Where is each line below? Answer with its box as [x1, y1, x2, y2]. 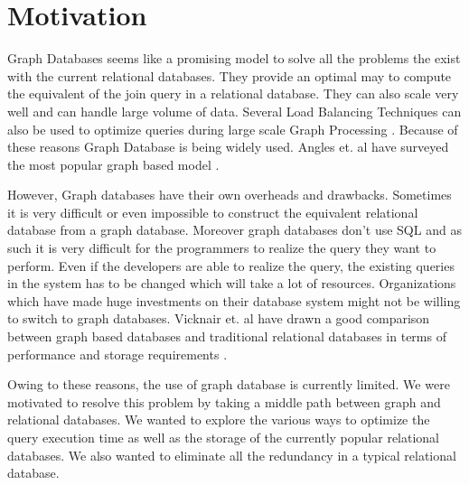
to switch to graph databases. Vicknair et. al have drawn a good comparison [7, 309, 430, 328]
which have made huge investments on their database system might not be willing [7, 291, 461, 310]
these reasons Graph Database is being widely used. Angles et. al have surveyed [7, 137, 449, 156]
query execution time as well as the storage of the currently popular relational [7, 428, 440, 446]
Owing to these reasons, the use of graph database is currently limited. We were [7, 375, 450, 394]
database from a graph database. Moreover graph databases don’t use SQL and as [7, 220, 462, 239]
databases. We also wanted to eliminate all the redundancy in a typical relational [7, 445, 456, 464]
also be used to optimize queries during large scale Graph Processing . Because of [7, 119, 458, 138]
